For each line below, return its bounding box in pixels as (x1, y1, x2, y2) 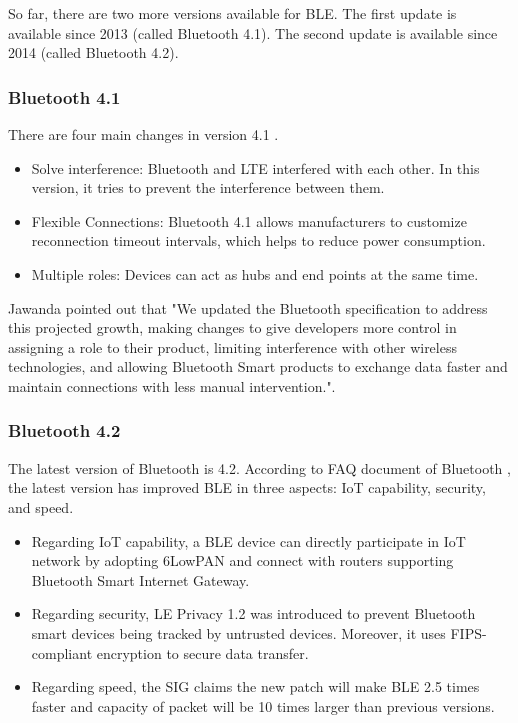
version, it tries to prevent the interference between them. (31, 177, 385, 198)
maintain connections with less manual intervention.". (8, 375, 336, 396)
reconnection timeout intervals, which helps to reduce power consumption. (31, 230, 486, 251)
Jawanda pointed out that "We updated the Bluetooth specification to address (8, 297, 488, 318)
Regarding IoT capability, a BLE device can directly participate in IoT (31, 530, 466, 551)
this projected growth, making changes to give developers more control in (8, 317, 457, 338)
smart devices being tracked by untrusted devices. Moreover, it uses (31, 622, 446, 643)
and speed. (8, 496, 74, 517)
